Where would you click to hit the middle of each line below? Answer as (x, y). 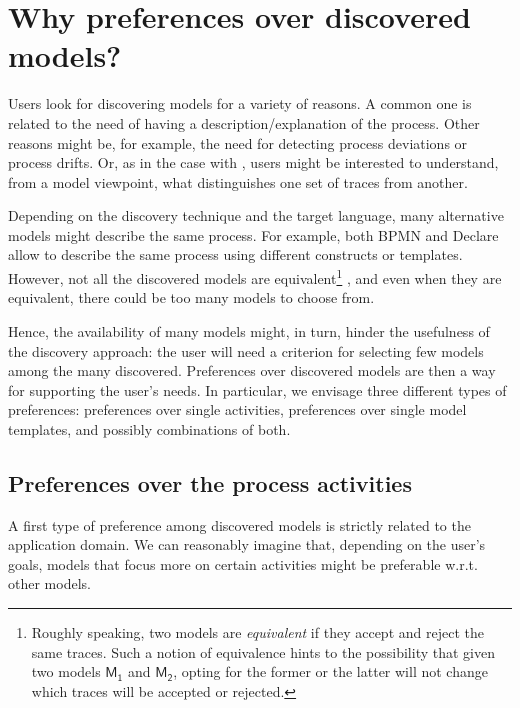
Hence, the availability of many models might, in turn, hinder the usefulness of (249, 330)
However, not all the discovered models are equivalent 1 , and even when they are (255, 276)
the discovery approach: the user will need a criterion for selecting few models (246, 350)
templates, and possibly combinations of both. (149, 428)
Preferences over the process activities (210, 482)
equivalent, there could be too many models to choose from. (191, 297)
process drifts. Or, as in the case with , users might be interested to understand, (253, 162)
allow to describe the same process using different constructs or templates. (235, 254)
